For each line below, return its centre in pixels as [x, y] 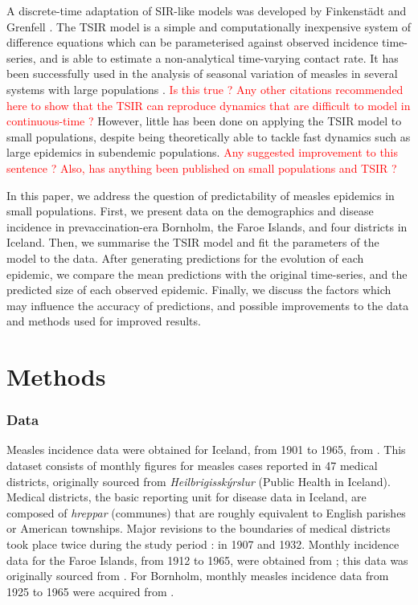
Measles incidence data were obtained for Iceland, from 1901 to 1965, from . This [206, 450]
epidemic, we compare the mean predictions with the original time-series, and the [207, 274]
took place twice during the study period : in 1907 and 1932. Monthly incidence [203, 544]
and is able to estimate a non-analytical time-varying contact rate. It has [219, 57]
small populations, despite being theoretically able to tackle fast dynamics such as [209, 136]
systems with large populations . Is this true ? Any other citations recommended [205, 89]
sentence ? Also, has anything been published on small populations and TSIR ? [202, 168]
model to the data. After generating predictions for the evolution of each [185, 258]
